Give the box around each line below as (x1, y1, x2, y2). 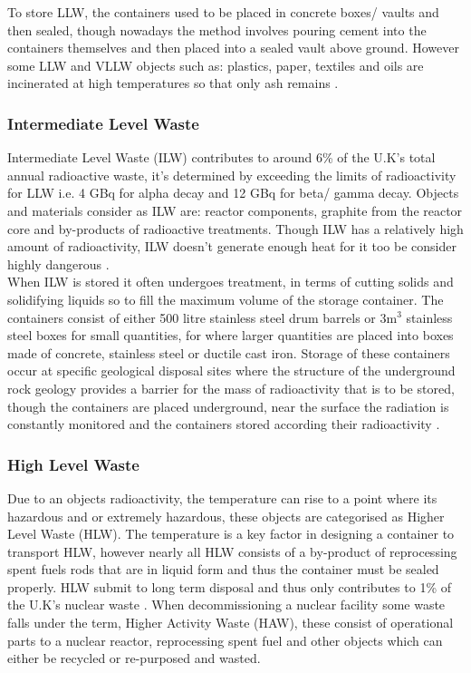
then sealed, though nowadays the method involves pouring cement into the (7, 20, 427, 39)
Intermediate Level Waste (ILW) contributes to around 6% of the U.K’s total (7, 148, 436, 167)
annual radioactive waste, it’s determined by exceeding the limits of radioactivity (7, 165, 457, 184)
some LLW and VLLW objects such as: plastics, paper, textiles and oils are (7, 55, 424, 74)
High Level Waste (7, 453, 139, 475)
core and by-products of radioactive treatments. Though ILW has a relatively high (7, 219, 464, 238)
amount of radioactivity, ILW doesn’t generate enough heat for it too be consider (7, 237, 457, 256)
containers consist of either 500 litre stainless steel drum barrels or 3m (7, 307, 398, 327)
